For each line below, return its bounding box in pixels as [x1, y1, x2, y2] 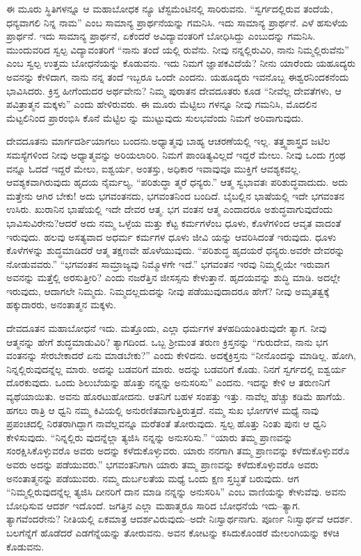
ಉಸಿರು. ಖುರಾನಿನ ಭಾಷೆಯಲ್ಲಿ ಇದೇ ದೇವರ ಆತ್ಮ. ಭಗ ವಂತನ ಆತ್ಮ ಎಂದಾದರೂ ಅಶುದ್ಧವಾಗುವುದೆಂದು [6, 202, 333, 216]
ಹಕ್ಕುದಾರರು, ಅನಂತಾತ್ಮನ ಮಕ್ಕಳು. [6, 297, 116, 312]
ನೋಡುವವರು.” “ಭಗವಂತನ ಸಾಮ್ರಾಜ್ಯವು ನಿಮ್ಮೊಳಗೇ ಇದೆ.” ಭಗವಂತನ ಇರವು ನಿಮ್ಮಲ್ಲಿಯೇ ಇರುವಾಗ [6, 256, 330, 271]
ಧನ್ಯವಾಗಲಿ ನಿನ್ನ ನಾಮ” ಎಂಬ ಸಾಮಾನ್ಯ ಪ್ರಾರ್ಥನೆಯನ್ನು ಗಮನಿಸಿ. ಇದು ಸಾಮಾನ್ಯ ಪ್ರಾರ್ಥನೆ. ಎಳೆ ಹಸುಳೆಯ [6, 15, 348, 29]
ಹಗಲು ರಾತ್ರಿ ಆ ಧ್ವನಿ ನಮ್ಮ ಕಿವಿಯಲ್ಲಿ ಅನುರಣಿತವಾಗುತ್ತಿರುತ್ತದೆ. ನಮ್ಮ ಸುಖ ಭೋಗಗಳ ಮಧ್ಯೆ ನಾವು [6, 402, 319, 417]
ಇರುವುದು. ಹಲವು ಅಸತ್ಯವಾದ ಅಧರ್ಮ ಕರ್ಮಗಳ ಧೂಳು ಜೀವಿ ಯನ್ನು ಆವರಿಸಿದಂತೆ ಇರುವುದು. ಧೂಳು [6, 229, 337, 244]
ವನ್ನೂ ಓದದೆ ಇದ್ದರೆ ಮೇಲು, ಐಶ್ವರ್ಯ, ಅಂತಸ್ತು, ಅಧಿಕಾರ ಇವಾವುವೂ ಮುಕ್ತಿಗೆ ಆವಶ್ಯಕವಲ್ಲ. [6, 161, 301, 175]
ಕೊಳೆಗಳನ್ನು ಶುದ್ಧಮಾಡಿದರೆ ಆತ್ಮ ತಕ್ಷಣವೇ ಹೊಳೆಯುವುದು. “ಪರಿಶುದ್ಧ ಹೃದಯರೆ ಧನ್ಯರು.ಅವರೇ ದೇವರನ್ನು [6, 243, 345, 257]
